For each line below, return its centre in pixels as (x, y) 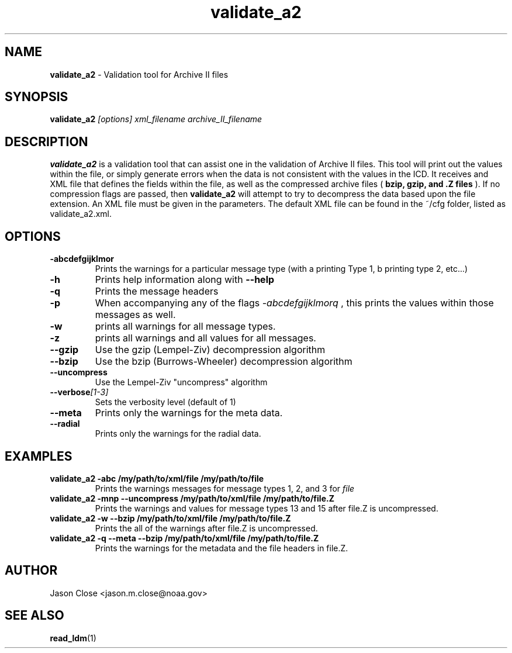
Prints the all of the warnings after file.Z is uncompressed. (206, 528)
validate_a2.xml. (81, 214)
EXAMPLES (39, 456)
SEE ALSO (34, 616)
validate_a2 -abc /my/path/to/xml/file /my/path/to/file (157, 478)
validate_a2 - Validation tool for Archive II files (139, 74)
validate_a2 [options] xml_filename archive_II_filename (156, 119)
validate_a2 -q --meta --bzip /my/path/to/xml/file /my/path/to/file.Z (184, 538)
